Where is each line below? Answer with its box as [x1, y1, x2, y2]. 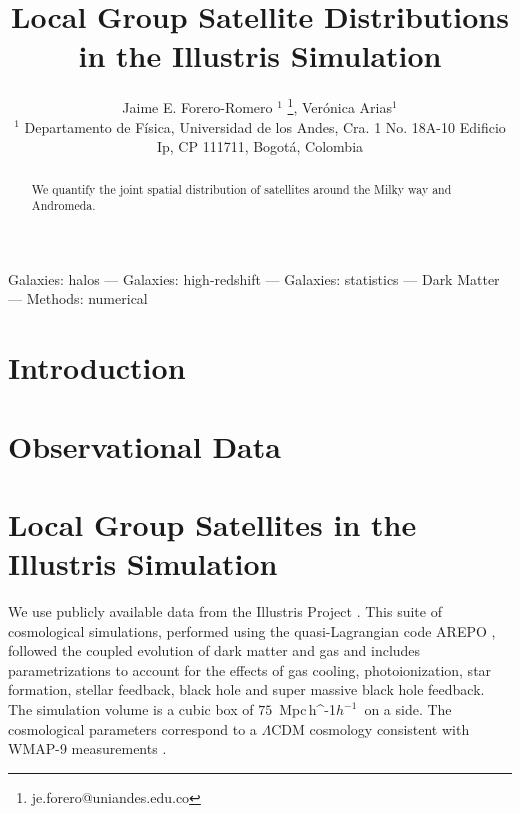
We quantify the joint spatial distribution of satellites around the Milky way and [31, 180, 452, 197]
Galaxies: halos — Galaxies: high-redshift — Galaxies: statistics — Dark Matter [8, 268, 500, 289]
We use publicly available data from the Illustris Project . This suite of [8, 601, 442, 622]
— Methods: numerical [8, 288, 148, 309]
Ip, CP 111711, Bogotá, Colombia [156, 136, 364, 157]
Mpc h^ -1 [279, 699, 337, 720]
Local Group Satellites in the [8, 503, 417, 544]
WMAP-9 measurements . [8, 738, 167, 759]
